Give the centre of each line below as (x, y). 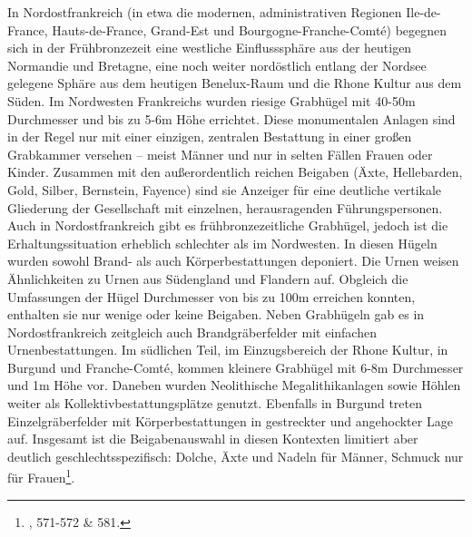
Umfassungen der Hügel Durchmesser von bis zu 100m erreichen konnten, (211, 296)
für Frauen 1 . (41, 476)
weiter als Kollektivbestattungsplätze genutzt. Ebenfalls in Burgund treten (215, 403)
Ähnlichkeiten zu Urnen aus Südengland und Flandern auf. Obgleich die (208, 278)
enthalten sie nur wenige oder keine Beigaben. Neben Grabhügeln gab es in (216, 314)
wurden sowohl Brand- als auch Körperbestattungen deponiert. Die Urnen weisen (233, 261)
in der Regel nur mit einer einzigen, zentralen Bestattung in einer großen (210, 137)
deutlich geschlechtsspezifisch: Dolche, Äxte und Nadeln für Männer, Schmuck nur (236, 456)
